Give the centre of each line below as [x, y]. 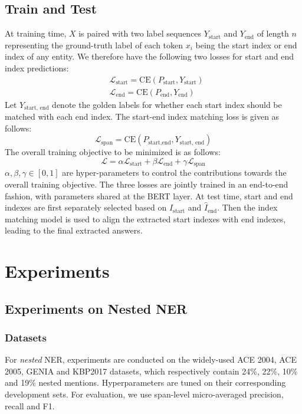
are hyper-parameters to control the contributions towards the [174, 172]
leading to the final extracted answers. [74, 230]
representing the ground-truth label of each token [94, 45]
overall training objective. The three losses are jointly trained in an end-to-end [147, 184]
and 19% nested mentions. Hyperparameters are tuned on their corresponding [145, 382]
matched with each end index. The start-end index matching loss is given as [142, 116]
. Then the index [247, 207]
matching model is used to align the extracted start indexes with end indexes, [145, 218]
